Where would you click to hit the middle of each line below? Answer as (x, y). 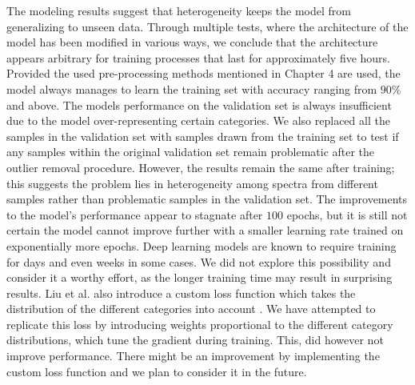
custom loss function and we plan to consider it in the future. (157, 371)
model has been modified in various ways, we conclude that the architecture (192, 42)
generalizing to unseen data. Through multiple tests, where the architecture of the (207, 26)
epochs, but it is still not (347, 214)
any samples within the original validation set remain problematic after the (191, 152)
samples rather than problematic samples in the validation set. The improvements (207, 199)
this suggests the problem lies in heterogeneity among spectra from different (192, 183)
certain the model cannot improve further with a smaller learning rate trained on (205, 230)
